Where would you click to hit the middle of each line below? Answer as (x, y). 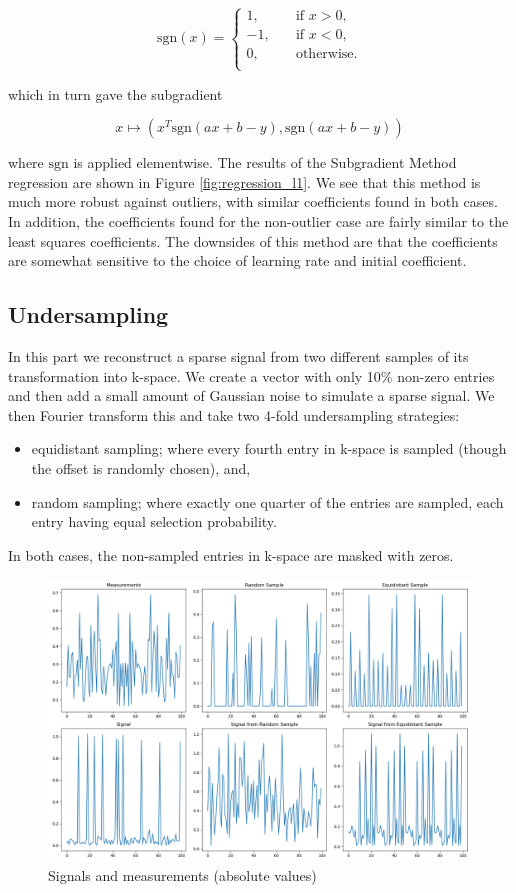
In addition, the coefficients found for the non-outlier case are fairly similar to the (258, 221)
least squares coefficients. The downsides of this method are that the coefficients (253, 240)
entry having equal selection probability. (154, 521)
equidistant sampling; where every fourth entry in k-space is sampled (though (269, 448)
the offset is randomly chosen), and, (141, 467)
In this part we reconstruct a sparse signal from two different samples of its (238, 355)
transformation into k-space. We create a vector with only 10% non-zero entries (251, 375)
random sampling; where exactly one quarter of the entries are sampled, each (267, 501)
